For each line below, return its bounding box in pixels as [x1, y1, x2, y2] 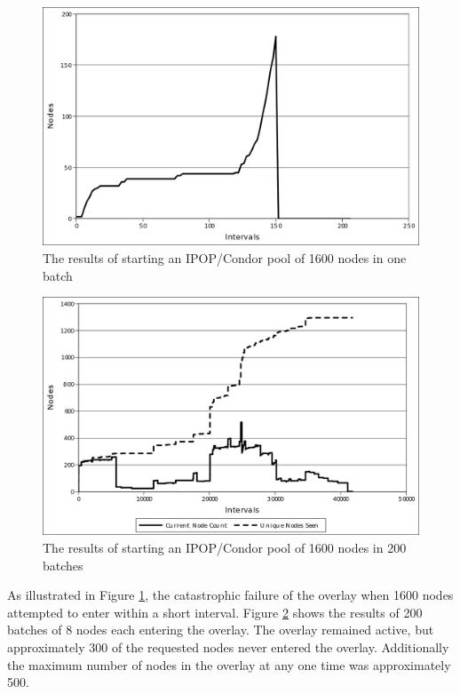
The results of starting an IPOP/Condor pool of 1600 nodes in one [43, 248, 407, 267]
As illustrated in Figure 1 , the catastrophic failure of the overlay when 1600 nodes [7, 586, 454, 604]
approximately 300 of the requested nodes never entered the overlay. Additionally [7, 637, 449, 656]
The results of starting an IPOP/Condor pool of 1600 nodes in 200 [43, 538, 407, 556]
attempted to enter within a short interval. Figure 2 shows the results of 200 [7, 602, 423, 621]
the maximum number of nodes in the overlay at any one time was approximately [7, 655, 451, 674]
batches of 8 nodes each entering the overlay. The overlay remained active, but [7, 620, 434, 639]
